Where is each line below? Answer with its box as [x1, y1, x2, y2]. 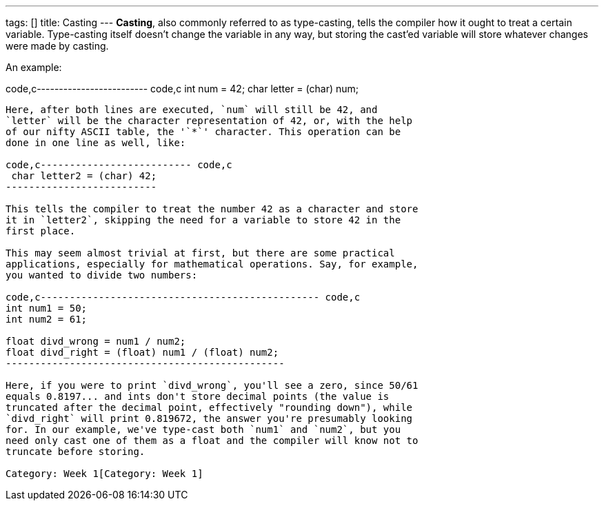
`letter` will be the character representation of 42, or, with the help [6, 115, 413, 126]
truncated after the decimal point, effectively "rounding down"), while [6, 402, 413, 413]
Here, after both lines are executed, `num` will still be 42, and [6, 104, 378, 115]
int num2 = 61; [6, 314, 88, 325]
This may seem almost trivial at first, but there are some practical [6, 247, 395, 259]
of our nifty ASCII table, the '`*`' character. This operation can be [6, 126, 401, 137]
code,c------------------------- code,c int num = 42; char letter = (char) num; [6, 83, 359, 94]
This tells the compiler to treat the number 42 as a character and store [6, 203, 419, 214]
